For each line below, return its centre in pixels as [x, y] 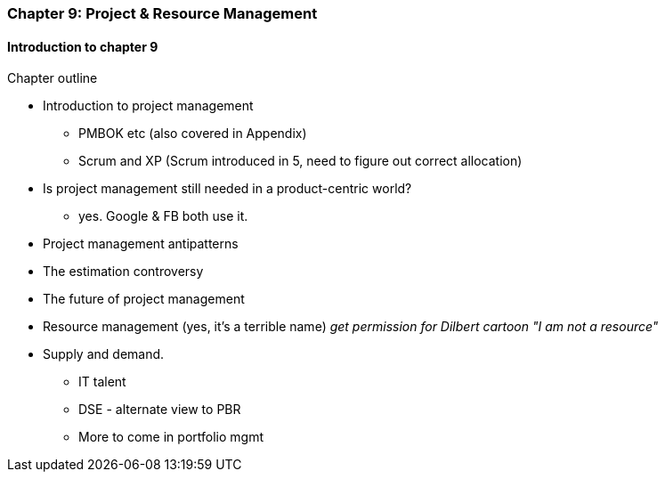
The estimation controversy [123, 272]
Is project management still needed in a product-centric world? [227, 189]
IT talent [102, 382]
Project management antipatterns [141, 244]
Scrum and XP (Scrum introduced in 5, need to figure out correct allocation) [300, 161]
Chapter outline [53, 78]
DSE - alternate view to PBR [160, 410]
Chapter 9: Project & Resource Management [162, 13]
